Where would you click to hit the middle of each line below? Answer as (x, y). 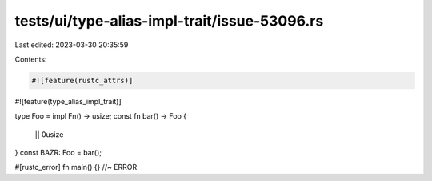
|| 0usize (49, 134)
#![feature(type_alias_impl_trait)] (68, 101)
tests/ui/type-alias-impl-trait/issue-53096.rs (169, 21)
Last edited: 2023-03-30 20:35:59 (72, 45)
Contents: (31, 59)
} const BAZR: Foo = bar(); (58, 153)
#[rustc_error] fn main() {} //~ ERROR (76, 167)
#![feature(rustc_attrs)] (82, 80)
